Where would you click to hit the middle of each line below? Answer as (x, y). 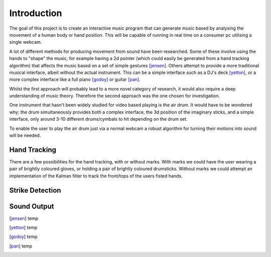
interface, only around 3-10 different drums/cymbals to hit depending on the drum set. (98, 119)
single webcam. (26, 42)
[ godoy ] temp (23, 237)
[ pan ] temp (21, 246)
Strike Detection (35, 190)
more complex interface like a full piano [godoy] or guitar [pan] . (75, 79)
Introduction (36, 13)
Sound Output (32, 206)
